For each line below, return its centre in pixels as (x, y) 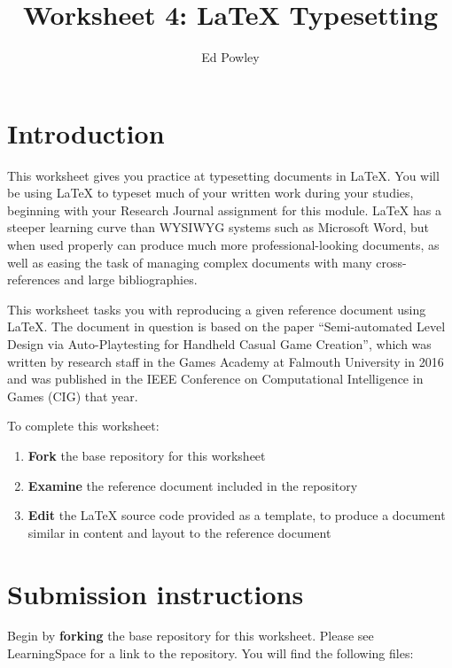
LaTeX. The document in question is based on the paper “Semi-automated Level (226, 326)
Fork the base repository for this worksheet (147, 455)
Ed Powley (230, 57)
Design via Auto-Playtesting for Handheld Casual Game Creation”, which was (219, 344)
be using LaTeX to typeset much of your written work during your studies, (210, 193)
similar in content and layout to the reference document (179, 532)
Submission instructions (156, 593)
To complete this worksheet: (83, 426)
